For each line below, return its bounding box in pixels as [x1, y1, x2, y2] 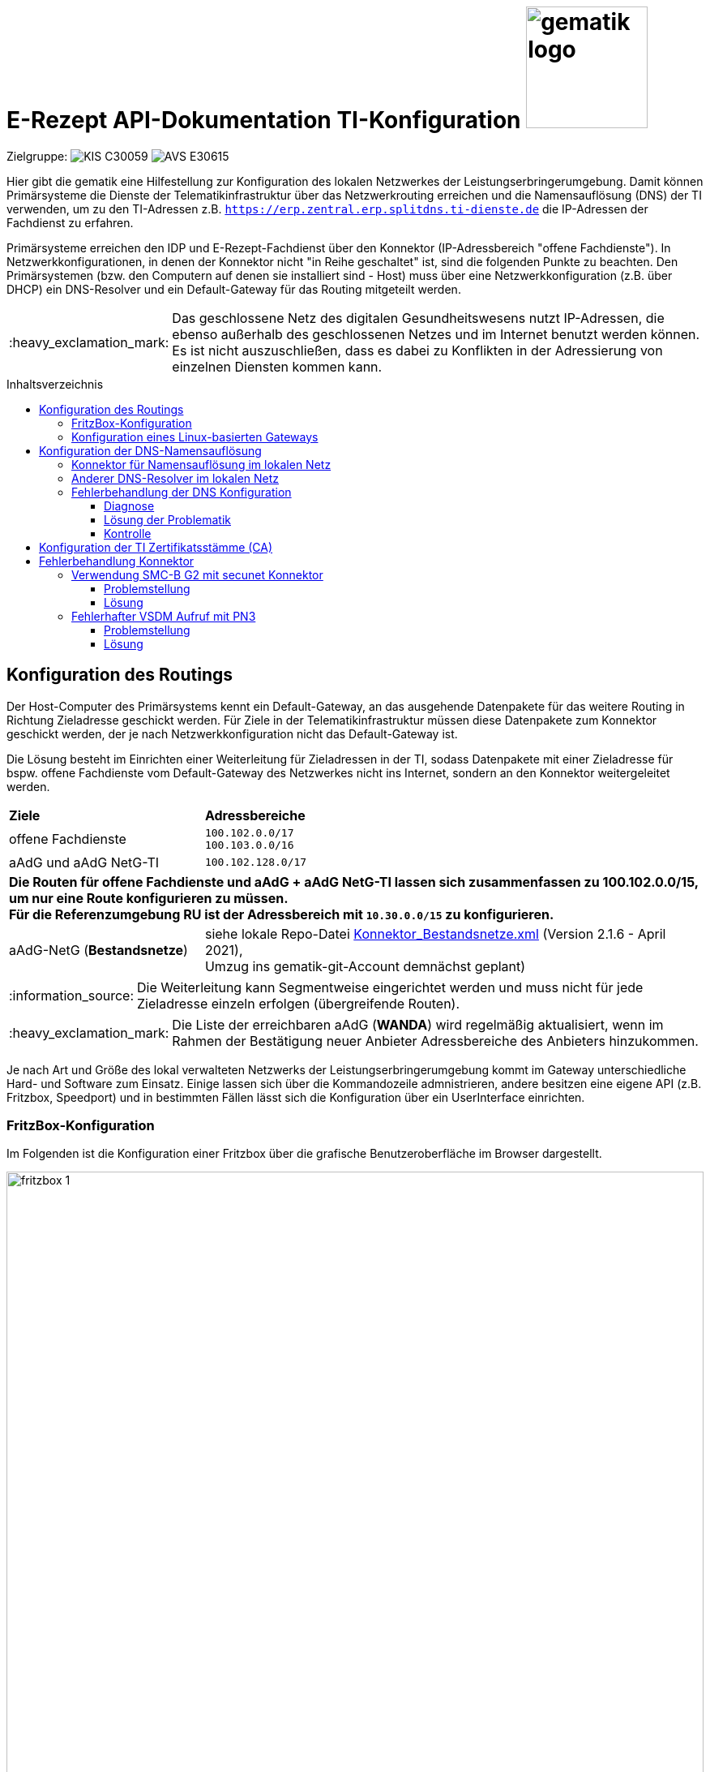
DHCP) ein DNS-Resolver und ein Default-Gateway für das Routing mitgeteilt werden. [6, 282, 461, 296]
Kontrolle [104, 526, 152, 540]
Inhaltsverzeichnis [6, 376, 104, 391]
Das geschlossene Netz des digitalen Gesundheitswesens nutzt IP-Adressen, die [172, 309, 665, 326]
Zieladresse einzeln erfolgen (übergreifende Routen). [137, 995, 460, 1012]
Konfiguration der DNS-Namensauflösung [39, 443, 262, 458]
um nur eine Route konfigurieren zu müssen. [9, 889, 289, 906]
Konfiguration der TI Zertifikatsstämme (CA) [39, 540, 273, 554]
